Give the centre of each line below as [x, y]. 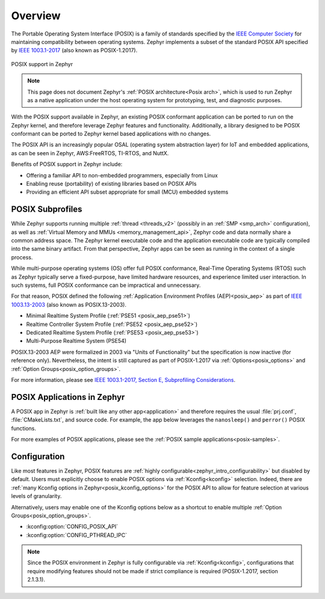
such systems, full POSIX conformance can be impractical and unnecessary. [106, 285]
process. [22, 257]
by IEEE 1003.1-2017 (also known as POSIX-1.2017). [74, 51]
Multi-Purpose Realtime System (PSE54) [76, 341]
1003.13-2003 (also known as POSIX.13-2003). [69, 304]
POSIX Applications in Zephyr [68, 397]
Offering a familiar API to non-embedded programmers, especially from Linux [122, 175]
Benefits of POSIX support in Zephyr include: [67, 164]
